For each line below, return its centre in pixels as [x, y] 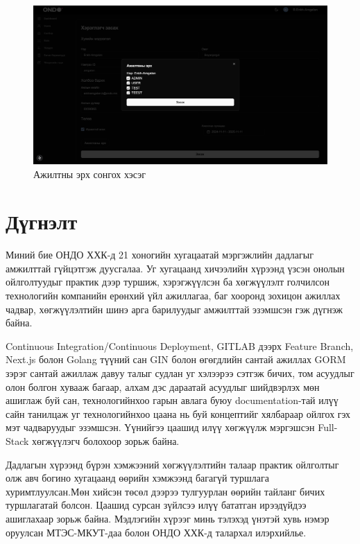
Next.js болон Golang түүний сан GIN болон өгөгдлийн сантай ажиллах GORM [176, 359]
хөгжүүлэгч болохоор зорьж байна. [106, 441]
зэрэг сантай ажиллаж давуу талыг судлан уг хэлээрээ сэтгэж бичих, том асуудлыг [180, 373]
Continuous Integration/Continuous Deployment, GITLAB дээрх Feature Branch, [180, 345]
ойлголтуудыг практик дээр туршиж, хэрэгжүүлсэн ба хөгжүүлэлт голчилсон [168, 282]
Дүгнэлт [42, 221]
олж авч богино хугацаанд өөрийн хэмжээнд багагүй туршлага [137, 478]
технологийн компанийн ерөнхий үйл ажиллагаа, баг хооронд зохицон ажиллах [173, 296]
